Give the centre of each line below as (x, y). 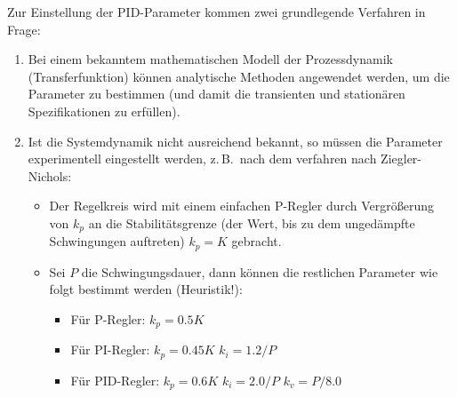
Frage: (24, 29)
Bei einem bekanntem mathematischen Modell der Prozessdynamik (210, 59)
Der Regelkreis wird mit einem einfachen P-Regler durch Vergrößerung (242, 206)
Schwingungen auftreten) (117, 241)
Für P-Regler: (108, 319)
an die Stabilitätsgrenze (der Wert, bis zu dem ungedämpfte (252, 222)
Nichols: (50, 175)
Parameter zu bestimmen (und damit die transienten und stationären (216, 94)
